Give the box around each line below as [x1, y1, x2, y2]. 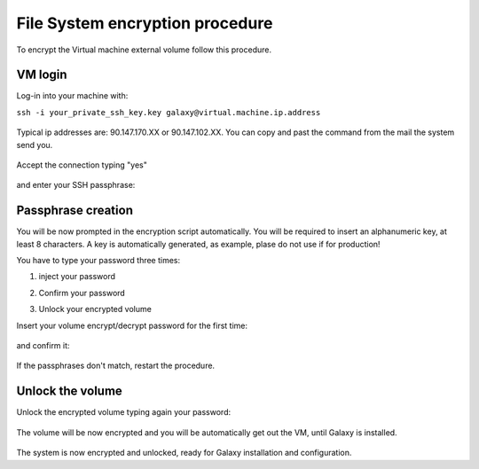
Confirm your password [38, 287, 126, 298]
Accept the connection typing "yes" [16, 160, 148, 170]
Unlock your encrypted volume [38, 304, 153, 315]
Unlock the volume [16, 384, 123, 399]
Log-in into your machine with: [16, 90, 129, 101]
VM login [16, 67, 67, 82]
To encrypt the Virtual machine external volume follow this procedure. [16, 44, 272, 55]
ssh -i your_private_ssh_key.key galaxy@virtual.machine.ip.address [16, 107, 321, 117]
